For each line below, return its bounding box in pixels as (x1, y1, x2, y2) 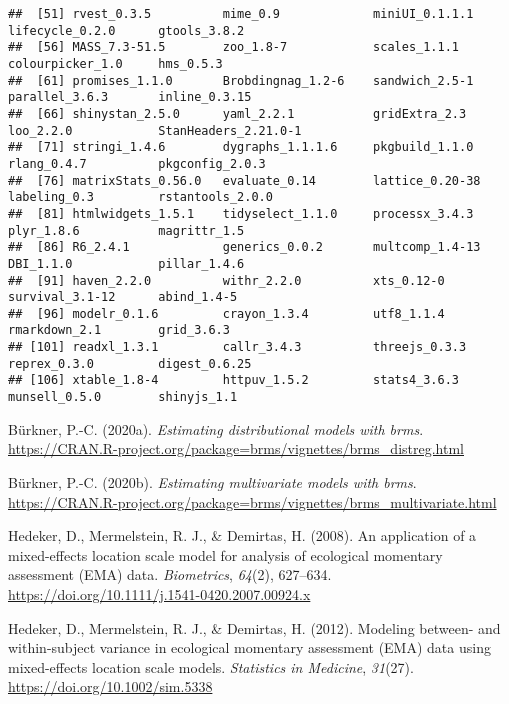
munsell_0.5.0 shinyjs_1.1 (8, 390, 238, 405)
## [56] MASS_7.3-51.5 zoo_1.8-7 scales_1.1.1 (8, 40, 460, 55)
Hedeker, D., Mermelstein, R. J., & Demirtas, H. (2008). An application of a (8, 525, 477, 546)
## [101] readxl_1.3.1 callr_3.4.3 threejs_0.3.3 (8, 340, 467, 355)
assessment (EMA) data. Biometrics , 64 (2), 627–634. (8, 564, 332, 585)
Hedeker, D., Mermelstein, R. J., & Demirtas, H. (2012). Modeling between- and (8, 617, 501, 638)
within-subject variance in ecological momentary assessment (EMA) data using (8, 637, 491, 658)
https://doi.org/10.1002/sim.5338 (8, 676, 213, 697)
